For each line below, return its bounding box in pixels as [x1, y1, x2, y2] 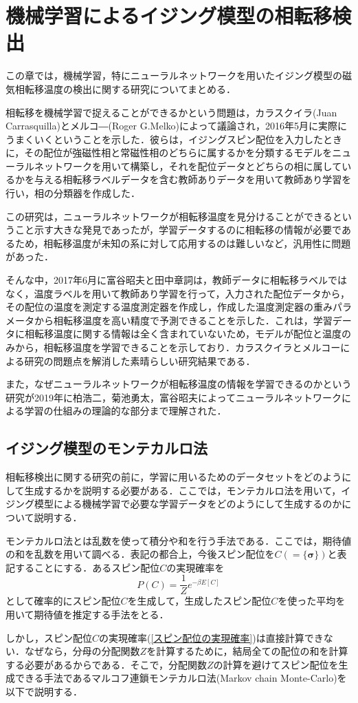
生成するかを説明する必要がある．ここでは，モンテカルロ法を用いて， [24, 483, 342, 497]
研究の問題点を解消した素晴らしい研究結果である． [24, 353, 256, 368]
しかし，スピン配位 [5, 630, 92, 644]
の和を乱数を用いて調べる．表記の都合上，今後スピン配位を [5, 547, 275, 561]
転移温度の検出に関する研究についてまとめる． [24, 81, 236, 96]
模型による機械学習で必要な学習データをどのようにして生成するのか [34, 496, 342, 511]
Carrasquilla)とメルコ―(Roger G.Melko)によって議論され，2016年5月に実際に [5, 118, 347, 133]
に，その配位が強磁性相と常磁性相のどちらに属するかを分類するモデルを [5, 145, 333, 160]
